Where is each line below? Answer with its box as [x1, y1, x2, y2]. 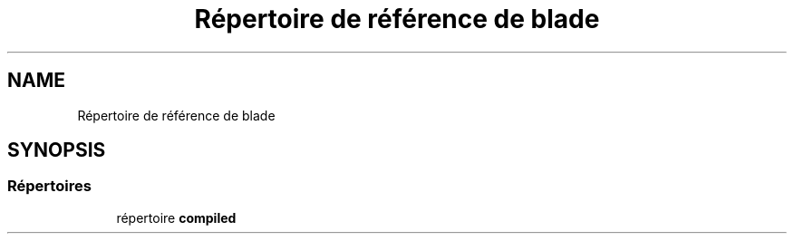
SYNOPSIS [7, 139, 106, 162]
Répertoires [7, 177, 92, 196]
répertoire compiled [116, 209, 237, 226]
